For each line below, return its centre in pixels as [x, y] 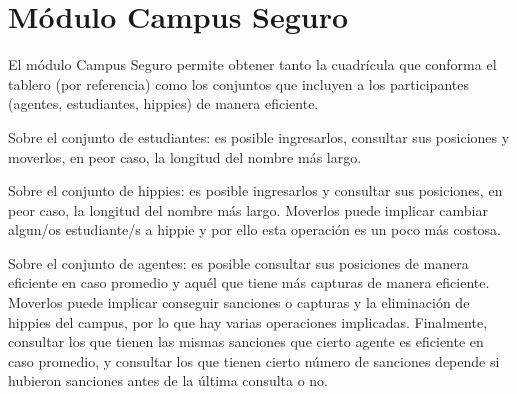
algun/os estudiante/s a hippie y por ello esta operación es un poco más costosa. [254, 229]
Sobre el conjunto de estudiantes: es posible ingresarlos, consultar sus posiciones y [259, 136]
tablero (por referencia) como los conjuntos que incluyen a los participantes [238, 83]
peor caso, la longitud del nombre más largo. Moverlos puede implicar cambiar [248, 209]
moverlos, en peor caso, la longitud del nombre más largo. [185, 156]
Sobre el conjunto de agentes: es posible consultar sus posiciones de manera [238, 262]
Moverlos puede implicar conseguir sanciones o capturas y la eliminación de [239, 302]
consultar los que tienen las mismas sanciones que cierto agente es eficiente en [246, 341]
